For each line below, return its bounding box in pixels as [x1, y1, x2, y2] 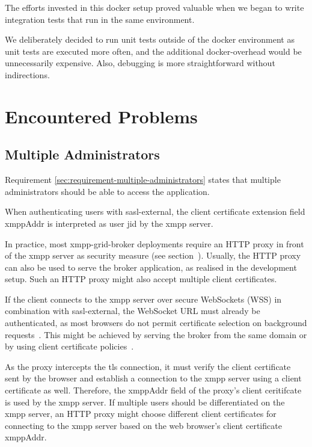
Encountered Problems [5, 103, 198, 128]
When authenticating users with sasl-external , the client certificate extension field [5, 205, 305, 218]
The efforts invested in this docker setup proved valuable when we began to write [5, 1, 304, 13]
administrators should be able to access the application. [5, 185, 210, 197]
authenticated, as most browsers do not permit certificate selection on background [5, 316, 307, 329]
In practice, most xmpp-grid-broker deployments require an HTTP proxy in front [5, 237, 304, 250]
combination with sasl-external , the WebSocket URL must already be [5, 304, 260, 317]
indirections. [5, 68, 50, 81]
